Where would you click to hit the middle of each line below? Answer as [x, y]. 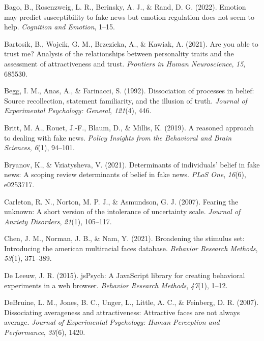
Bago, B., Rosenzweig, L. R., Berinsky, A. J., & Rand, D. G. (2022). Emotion [125, 7]
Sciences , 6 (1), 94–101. [39, 147]
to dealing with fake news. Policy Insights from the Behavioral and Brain [118, 137]
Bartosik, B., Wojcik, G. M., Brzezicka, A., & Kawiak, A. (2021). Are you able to [131, 43]
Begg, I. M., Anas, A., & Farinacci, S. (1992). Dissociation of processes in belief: [129, 91]
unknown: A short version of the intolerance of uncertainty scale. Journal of [122, 211]
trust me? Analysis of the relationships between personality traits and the [119, 54]
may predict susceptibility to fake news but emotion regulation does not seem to [129, 16]
